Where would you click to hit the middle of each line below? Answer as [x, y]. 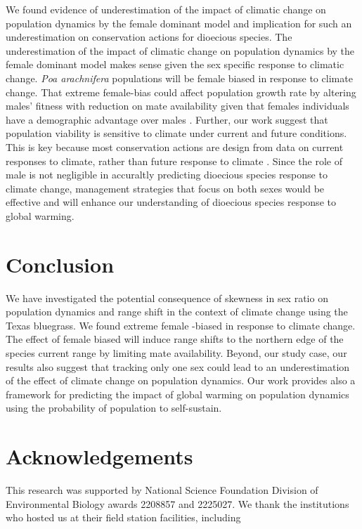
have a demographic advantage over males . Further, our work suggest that [167, 119]
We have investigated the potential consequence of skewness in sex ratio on [167, 298]
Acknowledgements [99, 456]
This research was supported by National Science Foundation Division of [162, 490]
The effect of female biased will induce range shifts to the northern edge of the [175, 339]
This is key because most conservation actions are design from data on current [175, 146]
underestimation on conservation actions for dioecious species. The [149, 37]
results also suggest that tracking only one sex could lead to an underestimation [178, 366]
